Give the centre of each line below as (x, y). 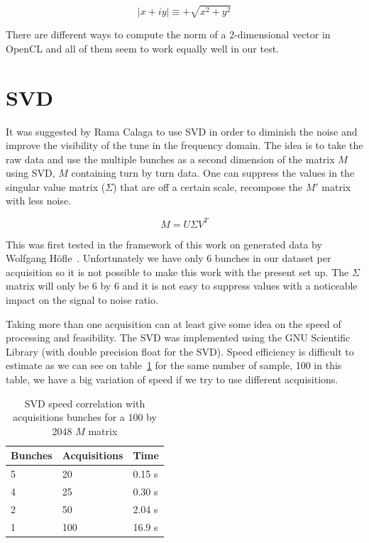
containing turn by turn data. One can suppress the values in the (213, 173)
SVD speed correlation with (85, 403)
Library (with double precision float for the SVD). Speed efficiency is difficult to (180, 351)
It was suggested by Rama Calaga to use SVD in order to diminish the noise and (182, 131)
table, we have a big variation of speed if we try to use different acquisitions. (172, 379)
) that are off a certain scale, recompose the (208, 186)
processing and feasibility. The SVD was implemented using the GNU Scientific (178, 338)
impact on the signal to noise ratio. (82, 299)
